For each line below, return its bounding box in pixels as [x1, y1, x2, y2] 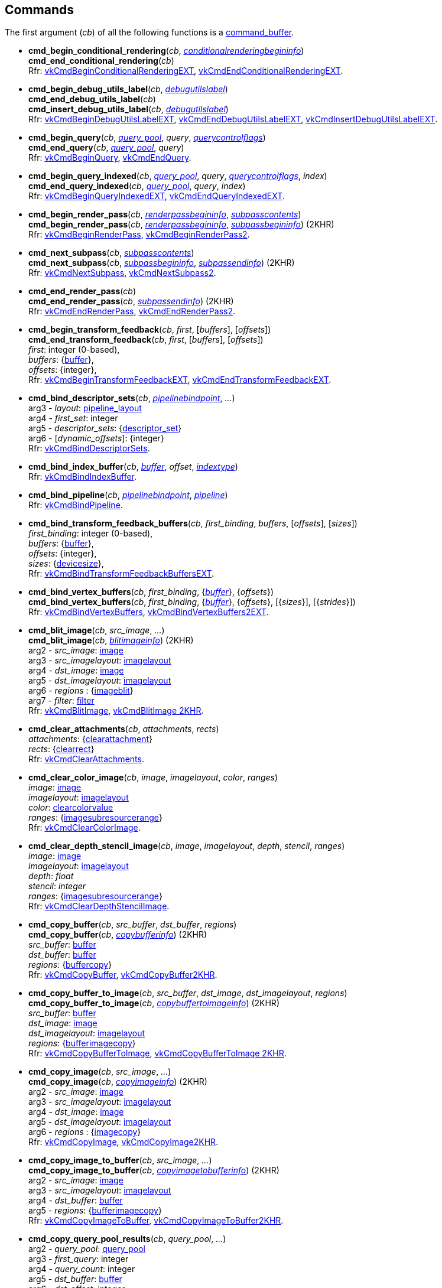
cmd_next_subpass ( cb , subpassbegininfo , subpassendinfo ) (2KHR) [28, 258, 295, 268]
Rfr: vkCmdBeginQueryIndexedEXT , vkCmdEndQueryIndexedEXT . [28, 191, 285, 201]
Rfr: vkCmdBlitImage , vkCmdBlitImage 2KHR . [28, 705, 204, 716]
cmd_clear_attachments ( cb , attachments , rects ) [28, 724, 219, 734]
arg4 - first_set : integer [28, 413, 118, 424]
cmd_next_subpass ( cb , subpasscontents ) [28, 248, 194, 258]
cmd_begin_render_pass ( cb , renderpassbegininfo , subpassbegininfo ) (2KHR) [28, 219, 334, 230]
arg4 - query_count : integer [28, 1264, 135, 1274]
